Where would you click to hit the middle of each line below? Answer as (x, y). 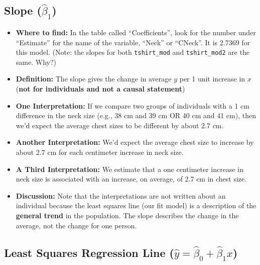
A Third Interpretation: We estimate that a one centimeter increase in (129, 169)
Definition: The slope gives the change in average (94, 79)
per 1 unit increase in (212, 79)
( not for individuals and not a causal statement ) (100, 89)
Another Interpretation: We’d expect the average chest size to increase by (135, 142)
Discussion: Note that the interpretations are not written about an (121, 195)
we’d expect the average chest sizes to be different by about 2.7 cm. (120, 125)
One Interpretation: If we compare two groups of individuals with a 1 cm (133, 105)
